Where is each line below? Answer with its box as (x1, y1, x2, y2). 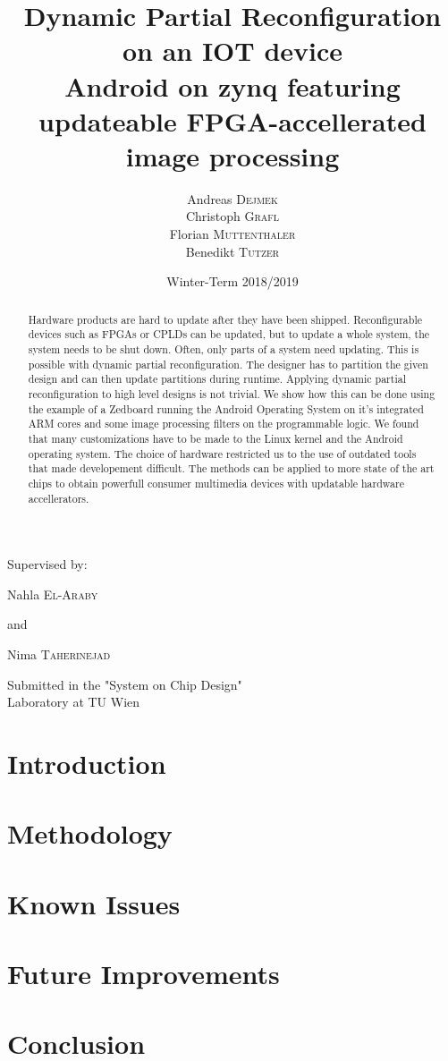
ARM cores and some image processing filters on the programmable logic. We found (28, 416, 419, 431)
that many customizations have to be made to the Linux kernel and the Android (28, 430, 403, 446)
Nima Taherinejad (7, 644, 111, 663)
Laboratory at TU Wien (7, 692, 140, 711)
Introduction (7, 744, 166, 781)
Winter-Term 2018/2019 (166, 272, 299, 291)
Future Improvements (7, 955, 280, 992)
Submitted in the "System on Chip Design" (7, 675, 242, 693)
